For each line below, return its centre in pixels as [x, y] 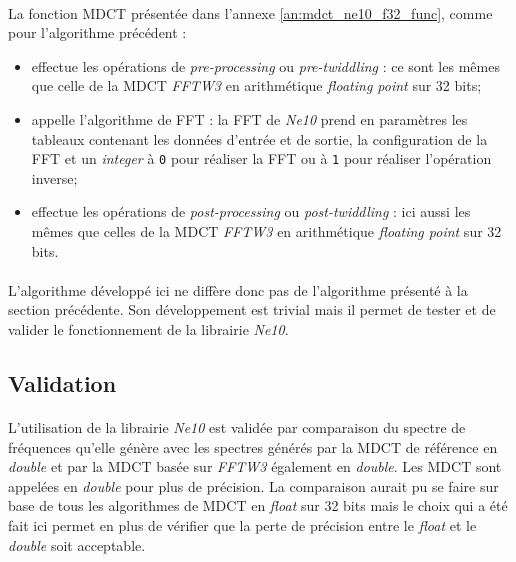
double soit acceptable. [77, 544]
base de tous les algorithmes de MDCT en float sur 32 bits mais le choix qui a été [258, 505]
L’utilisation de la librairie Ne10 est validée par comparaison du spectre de [237, 426]
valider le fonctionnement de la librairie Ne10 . [148, 328]
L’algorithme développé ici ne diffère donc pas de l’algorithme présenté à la [238, 289]
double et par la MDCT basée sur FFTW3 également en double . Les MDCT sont [255, 466]
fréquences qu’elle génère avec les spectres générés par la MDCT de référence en [253, 446]
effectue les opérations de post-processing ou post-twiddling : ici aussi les [251, 211]
